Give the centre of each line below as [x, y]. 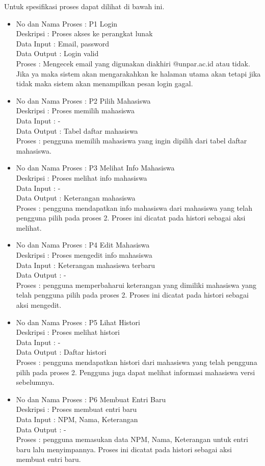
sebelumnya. [35, 382]
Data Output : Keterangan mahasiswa [76, 198]
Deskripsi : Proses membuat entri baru [76, 409]
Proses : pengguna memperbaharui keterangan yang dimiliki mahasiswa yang [136, 285]
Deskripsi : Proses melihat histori [68, 332]
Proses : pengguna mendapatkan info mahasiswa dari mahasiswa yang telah [134, 207]
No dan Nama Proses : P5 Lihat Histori [78, 322]
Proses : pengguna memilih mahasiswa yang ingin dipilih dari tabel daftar [131, 141]
